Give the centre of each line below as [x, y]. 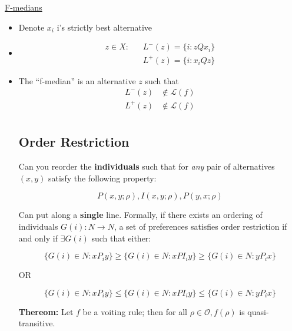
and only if [38, 238]
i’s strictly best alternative [104, 27]
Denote [31, 27]
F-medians [24, 7]
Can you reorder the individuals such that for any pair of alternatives [147, 166]
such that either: [121, 238]
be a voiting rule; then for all [135, 311]
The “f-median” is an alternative [77, 80]
